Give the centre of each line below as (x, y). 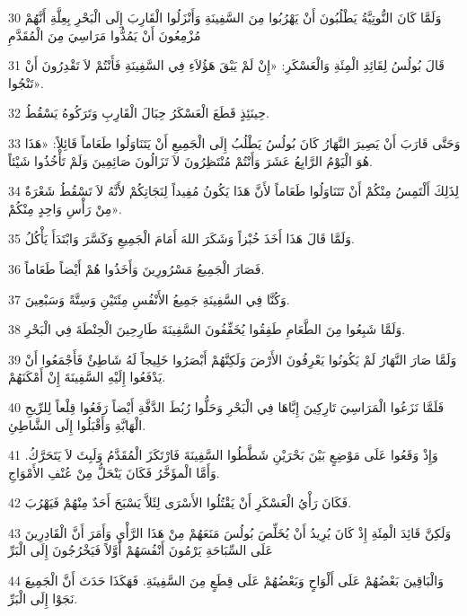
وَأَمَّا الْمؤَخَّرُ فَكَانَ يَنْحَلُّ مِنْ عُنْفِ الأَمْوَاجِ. (114, 472)
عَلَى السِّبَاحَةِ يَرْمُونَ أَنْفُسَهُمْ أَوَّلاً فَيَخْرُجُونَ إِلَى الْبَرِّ (141, 550)
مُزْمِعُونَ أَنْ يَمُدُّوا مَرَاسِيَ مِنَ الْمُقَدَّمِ (105, 35)
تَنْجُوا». (26, 82)
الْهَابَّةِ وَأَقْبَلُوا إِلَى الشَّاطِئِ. (77, 424)
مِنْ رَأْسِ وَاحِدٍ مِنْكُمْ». (65, 208)
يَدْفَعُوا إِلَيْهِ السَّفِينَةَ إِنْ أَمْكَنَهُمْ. (87, 377)
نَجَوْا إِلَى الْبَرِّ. (43, 598)
